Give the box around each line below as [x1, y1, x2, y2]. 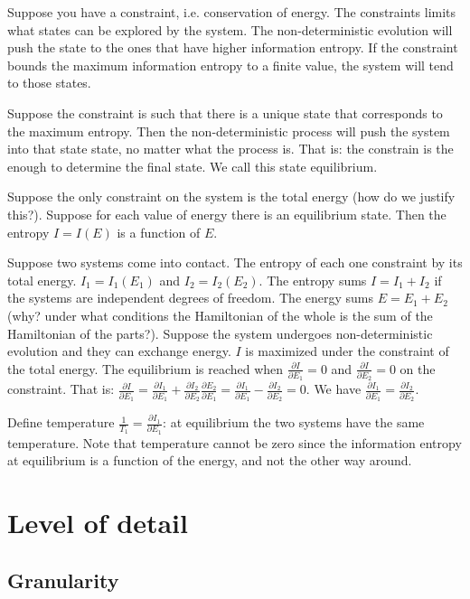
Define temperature [7, 413, 115, 432]
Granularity [7, 566, 119, 594]
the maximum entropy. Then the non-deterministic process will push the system [7, 121, 450, 140]
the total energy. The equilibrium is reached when [7, 359, 284, 378]
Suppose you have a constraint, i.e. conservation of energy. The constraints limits [7, 3, 456, 21]
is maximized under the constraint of [245, 342, 449, 360]
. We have [305, 379, 362, 398]
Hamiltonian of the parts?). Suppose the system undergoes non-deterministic [7, 323, 433, 342]
